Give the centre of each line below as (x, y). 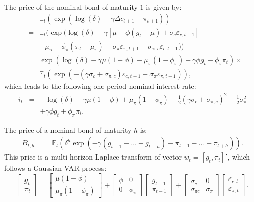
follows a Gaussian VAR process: (55, 168)
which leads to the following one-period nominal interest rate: (100, 86)
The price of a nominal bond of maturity (68, 130)
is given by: (164, 7)
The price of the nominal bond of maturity (71, 7)
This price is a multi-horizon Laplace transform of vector (93, 157)
